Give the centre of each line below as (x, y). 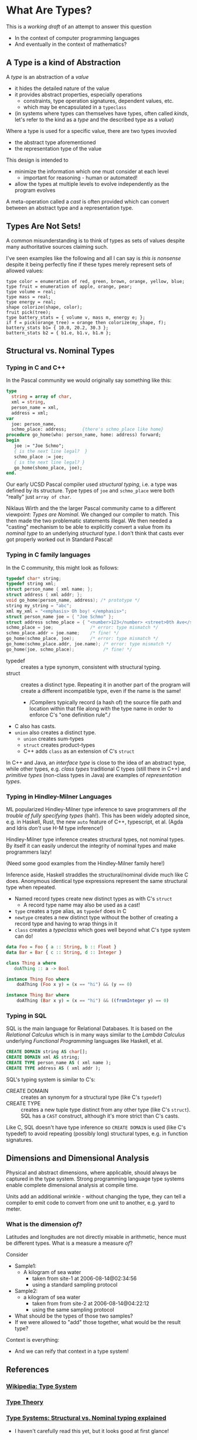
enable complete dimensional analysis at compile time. (72, 1185)
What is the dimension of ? (44, 1224)
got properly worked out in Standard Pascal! (60, 539)
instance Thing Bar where (38, 995)
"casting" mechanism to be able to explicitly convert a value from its (89, 527)
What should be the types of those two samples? (74, 1316)
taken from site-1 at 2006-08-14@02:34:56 (84, 1278)
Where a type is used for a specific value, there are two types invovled (91, 131)
